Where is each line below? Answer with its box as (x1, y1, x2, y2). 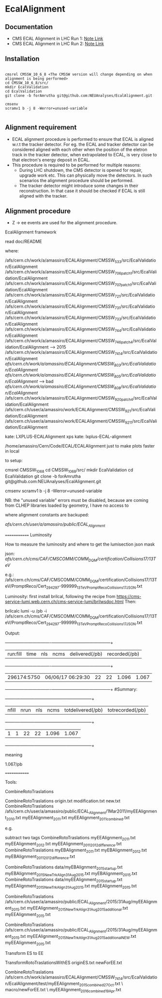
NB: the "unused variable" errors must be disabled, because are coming (5, 498, 148, 503)
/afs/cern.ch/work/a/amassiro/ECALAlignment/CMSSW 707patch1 (5, 281, 132, 287)
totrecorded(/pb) (107, 706, 146, 713)
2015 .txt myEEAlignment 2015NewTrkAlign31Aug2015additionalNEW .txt (11, 933, 136, 940)
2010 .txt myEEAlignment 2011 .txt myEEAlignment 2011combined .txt (6, 815, 130, 821)
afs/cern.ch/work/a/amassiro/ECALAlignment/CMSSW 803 (5, 361, 121, 367)
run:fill (7, 650, 22, 657)
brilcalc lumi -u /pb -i (5, 608, 47, 614)
